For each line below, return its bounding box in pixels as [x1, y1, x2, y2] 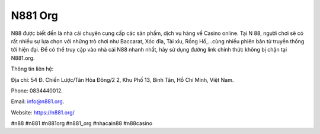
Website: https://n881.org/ [11, 109, 75, 116]
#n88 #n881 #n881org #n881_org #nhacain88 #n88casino [11, 120, 153, 127]
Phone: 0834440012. [11, 87, 63, 94]
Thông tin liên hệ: [11, 65, 54, 72]
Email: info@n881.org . [11, 98, 65, 105]
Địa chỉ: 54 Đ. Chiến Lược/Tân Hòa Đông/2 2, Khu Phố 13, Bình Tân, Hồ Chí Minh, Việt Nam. [11, 76, 234, 83]
